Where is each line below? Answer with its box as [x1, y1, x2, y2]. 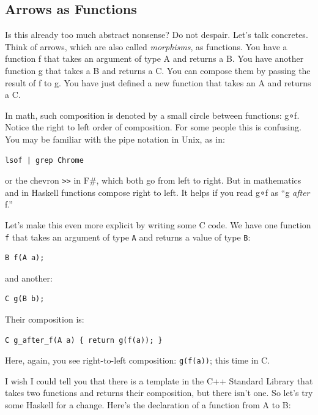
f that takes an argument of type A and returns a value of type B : [5, 230, 251, 243]
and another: [5, 271, 53, 284]
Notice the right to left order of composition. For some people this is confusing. [5, 121, 301, 133]
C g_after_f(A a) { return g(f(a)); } [5, 335, 163, 345]
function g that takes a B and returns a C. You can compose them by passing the [5, 64, 311, 77]
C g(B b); [5, 294, 45, 304]
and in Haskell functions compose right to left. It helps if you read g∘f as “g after [5, 185, 310, 198]
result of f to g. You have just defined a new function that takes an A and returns [5, 76, 311, 89]
